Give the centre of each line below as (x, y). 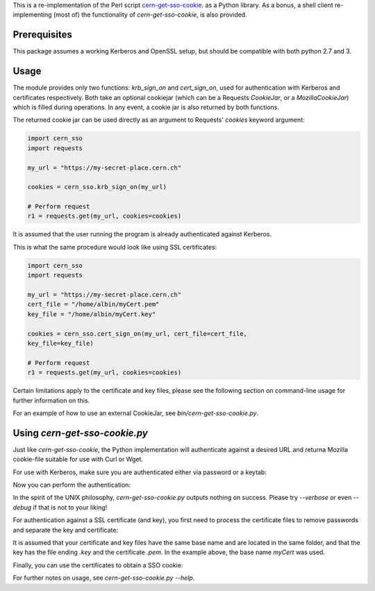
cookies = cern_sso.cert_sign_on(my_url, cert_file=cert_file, (137, 333)
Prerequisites (42, 35)
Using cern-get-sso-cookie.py (81, 433)
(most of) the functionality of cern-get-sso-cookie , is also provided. (150, 15)
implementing (32, 15)
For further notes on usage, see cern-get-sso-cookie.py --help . (104, 578)
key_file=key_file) (60, 343)
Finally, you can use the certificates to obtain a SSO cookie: (98, 565)
